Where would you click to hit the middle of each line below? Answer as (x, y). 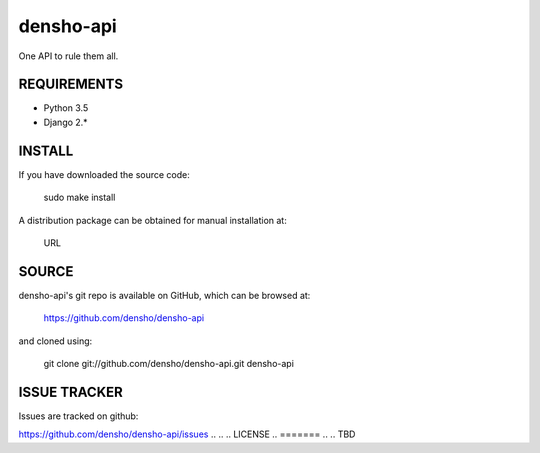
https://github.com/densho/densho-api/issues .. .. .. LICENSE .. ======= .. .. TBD (187, 434)
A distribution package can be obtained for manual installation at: (152, 220)
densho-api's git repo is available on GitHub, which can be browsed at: (164, 295)
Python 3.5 (66, 108)
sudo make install (79, 197)
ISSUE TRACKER (71, 391)
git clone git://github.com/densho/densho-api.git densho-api (169, 363)
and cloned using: (55, 341)
